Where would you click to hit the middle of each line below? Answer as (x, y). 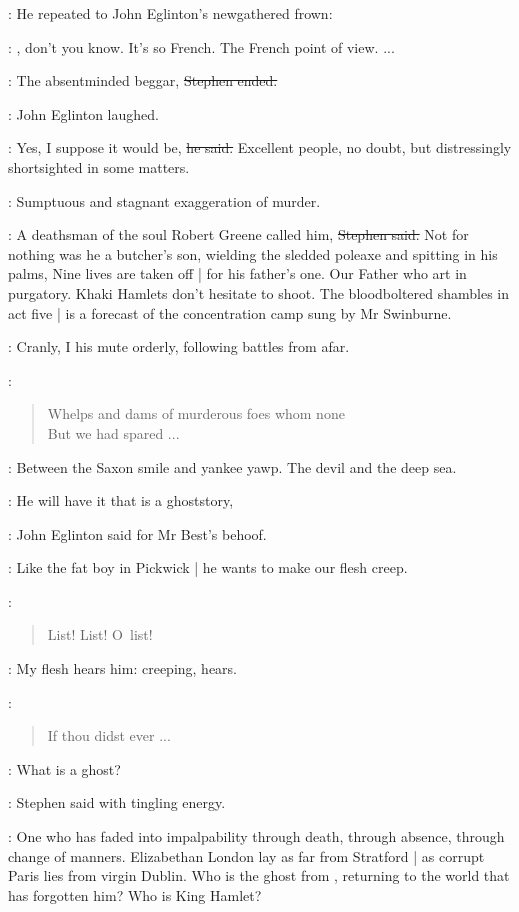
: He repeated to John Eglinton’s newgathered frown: (170, 13)
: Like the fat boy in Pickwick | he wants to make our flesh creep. (208, 567)
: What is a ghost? (64, 768)
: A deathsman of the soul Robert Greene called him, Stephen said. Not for (238, 234)
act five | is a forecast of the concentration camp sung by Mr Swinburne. (230, 312)
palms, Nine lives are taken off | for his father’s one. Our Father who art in (237, 273)
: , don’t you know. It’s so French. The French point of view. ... (201, 46)
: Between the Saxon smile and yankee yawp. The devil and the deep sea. (232, 466)
